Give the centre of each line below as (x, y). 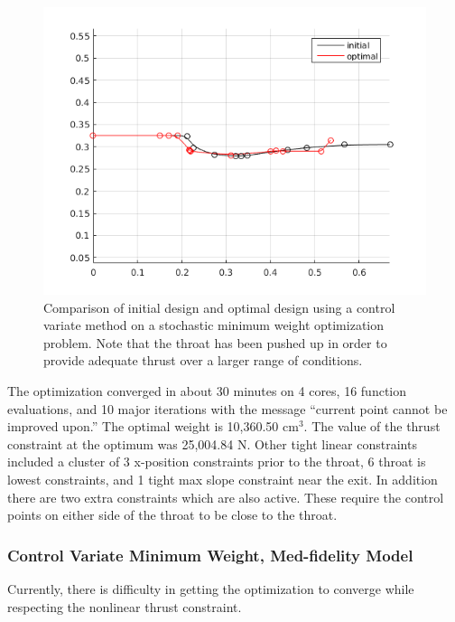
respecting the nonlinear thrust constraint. (125, 606)
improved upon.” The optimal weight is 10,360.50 (143, 426)
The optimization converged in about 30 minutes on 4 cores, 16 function (207, 390)
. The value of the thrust (372, 426)
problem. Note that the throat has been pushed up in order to (215, 342)
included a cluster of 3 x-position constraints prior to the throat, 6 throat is (217, 462)
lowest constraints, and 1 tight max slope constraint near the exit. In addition (223, 479)
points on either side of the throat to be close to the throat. (172, 515)
